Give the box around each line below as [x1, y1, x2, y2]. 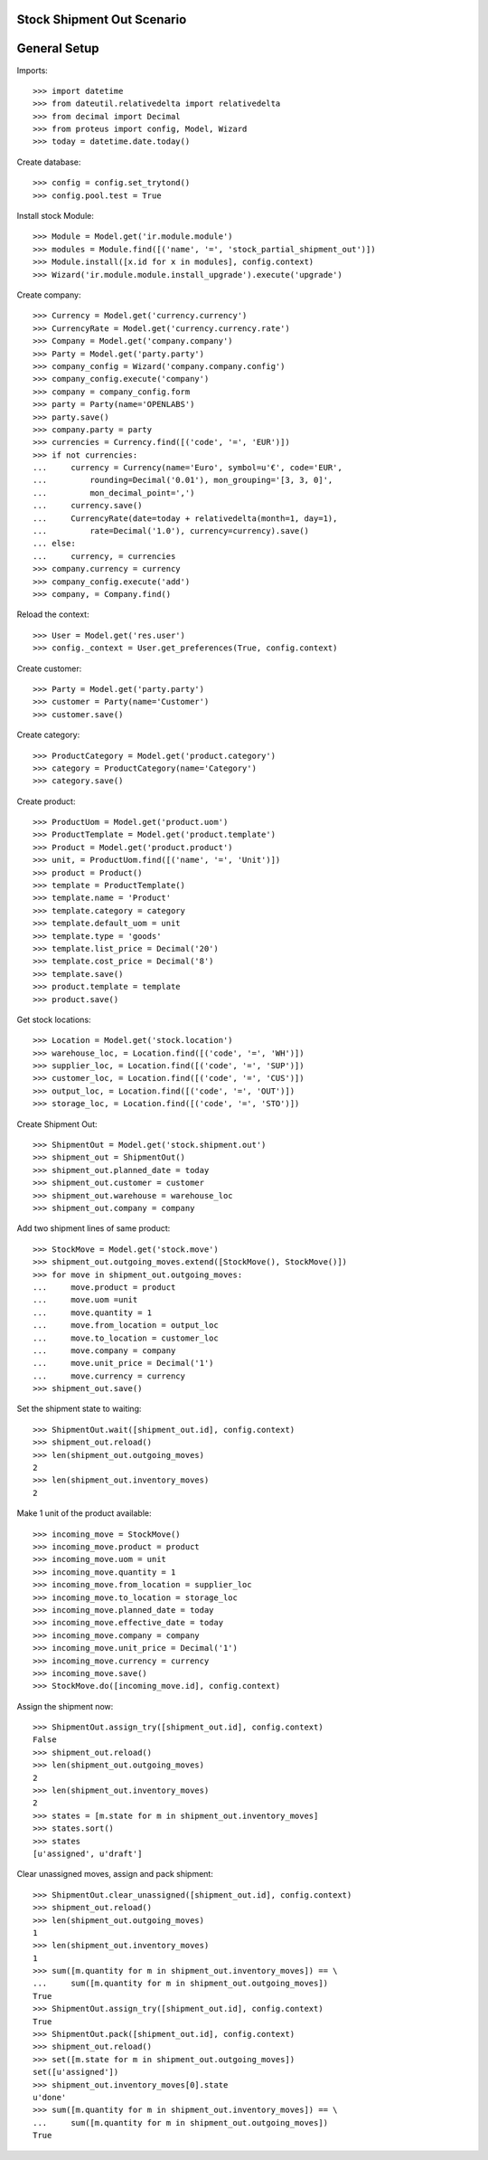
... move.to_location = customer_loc [33, 1332, 219, 1343]
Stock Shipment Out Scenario [16, 12, 187, 27]
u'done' [33, 2092, 67, 2102]
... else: [33, 538, 76, 549]
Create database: [16, 156, 81, 167]
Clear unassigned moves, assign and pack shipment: [16, 1869, 214, 1880]
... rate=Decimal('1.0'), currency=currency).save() [33, 526, 309, 536]
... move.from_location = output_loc [33, 1321, 219, 1331]
